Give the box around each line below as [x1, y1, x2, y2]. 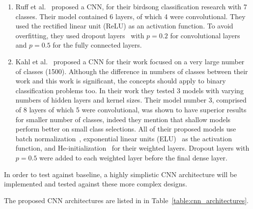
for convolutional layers [170, 30, 240, 40]
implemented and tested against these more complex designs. [4, 179, 187, 189]
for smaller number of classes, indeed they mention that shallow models [15, 114, 231, 124]
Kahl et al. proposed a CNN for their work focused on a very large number [15, 56, 245, 66]
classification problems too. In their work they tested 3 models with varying [15, 85, 244, 95]
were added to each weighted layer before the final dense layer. [39, 152, 227, 162]
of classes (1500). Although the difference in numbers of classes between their [15, 66, 248, 76]
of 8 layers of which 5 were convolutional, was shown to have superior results [15, 104, 247, 114]
